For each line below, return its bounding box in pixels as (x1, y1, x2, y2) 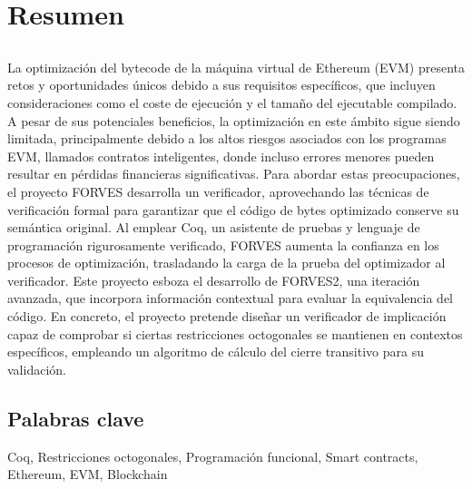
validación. (7, 359, 66, 378)
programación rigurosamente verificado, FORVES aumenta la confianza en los (7, 235, 439, 254)
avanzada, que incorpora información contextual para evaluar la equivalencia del (7, 289, 454, 308)
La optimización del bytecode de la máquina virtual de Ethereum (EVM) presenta (7, 57, 466, 76)
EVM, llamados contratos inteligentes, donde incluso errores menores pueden (7, 146, 435, 165)
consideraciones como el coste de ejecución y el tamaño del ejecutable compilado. (7, 93, 457, 112)
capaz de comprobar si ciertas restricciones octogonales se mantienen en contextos (7, 324, 463, 343)
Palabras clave (7, 404, 144, 432)
